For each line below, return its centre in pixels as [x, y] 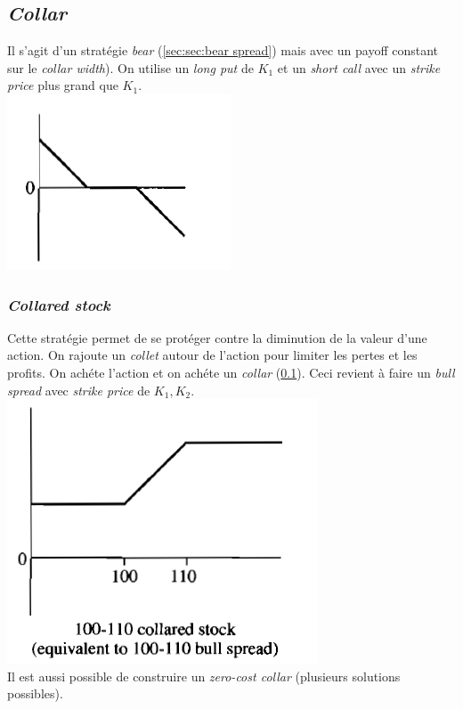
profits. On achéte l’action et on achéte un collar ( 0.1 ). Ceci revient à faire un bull [231, 372]
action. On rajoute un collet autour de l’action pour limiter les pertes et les [212, 355]
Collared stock [59, 304]
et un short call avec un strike [359, 67]
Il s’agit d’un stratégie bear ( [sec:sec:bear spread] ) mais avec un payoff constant [223, 50]
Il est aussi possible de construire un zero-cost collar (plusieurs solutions [204, 676]
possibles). [35, 693]
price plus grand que [63, 85]
